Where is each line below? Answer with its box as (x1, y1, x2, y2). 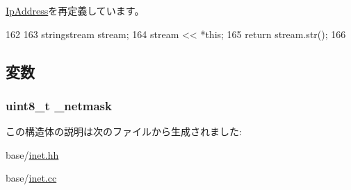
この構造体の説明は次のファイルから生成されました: (6, 124, 242, 139)
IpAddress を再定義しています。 (6, 3, 145, 17)
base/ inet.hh (6, 147, 59, 162)
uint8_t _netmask (6, 96, 112, 114)
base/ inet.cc (6, 171, 57, 185)
